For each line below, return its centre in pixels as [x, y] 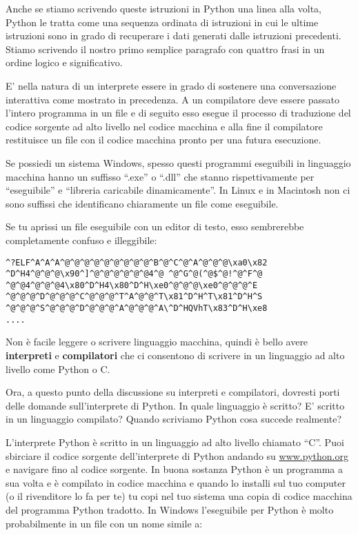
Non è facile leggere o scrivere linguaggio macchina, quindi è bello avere [157, 342]
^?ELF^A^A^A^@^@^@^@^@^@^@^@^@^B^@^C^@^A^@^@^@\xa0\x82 [137, 262]
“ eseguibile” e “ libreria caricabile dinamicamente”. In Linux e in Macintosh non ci [178, 190]
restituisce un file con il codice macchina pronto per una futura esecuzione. [163, 140]
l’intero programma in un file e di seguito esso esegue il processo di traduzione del [178, 113]
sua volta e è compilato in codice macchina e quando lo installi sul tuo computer [176, 482]
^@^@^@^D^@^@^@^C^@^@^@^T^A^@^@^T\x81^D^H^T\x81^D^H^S [134, 297]
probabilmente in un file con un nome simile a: [104, 523]
